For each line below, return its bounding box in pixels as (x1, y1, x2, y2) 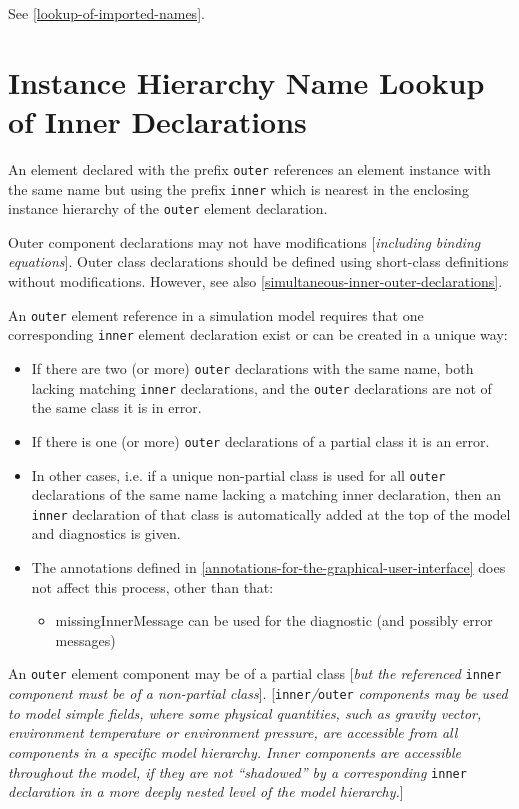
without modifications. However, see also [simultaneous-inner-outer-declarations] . (8, 271, 503, 292)
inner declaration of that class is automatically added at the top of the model (31, 503, 511, 524)
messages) (55, 629, 116, 650)
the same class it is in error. (31, 397, 202, 418)
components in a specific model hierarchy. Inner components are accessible (8, 741, 462, 762)
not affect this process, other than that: (31, 576, 274, 597)
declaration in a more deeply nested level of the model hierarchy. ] (8, 781, 404, 802)
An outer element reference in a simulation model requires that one (8, 304, 424, 325)
